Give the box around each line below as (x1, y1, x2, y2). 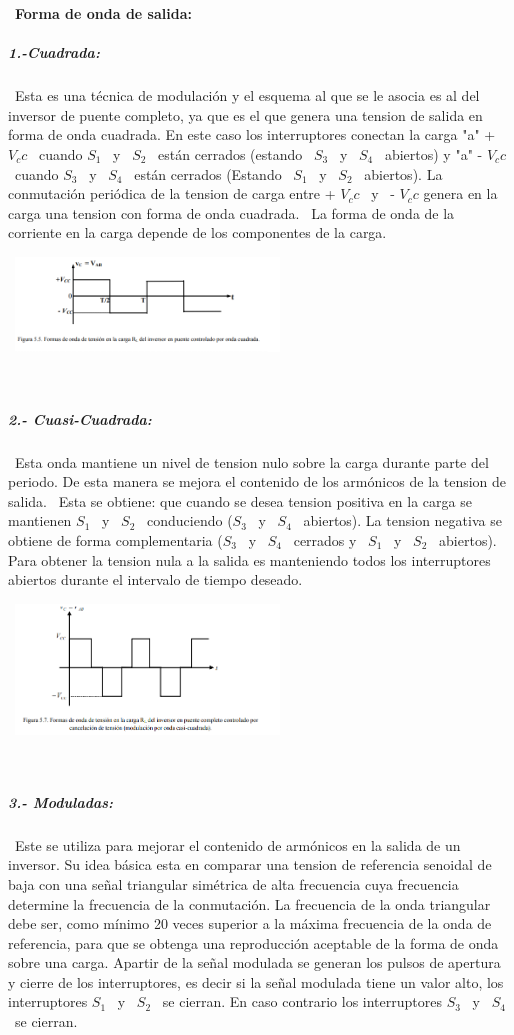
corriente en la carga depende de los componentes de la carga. (8, 222, 387, 243)
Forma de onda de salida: (15, 3, 192, 23)
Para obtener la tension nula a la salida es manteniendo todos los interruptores (8, 549, 491, 570)
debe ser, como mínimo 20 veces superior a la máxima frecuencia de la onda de (8, 913, 492, 934)
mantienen (8, 510, 72, 531)
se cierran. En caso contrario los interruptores (162, 991, 442, 1012)
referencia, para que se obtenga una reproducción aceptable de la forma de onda (8, 932, 499, 953)
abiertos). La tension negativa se (303, 510, 502, 531)
